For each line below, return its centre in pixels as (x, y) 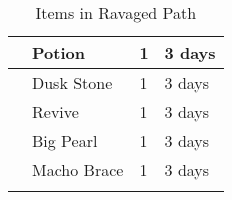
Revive (55, 111)
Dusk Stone (72, 82)
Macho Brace (78, 169)
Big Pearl (65, 140)
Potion (58, 52)
